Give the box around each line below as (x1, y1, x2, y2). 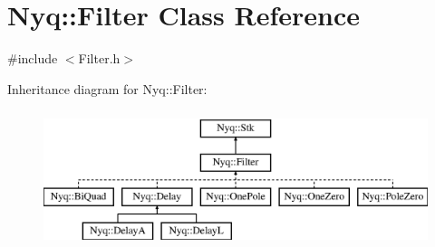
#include (7, 49, 58, 68)
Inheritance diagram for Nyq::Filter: (7, 79, 208, 98)
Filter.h (78, 49, 121, 68)
